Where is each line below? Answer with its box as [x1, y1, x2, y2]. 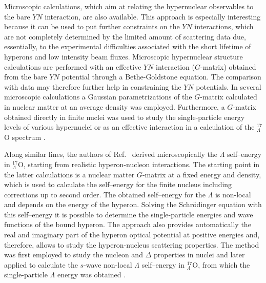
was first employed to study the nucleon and [4, 249, 143, 260]
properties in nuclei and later [153, 249, 245, 260]
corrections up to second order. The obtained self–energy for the [4, 189, 206, 199]
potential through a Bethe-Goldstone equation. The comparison [62, 71, 261, 82]
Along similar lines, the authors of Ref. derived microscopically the [4, 149, 217, 159]
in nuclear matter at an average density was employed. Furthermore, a [4, 101, 225, 112]
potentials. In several [196, 81, 261, 92]
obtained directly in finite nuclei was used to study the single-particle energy [4, 111, 245, 122]
